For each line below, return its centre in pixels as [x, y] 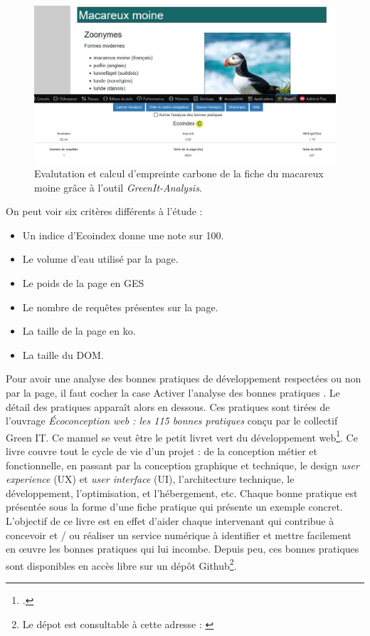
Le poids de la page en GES [83, 283]
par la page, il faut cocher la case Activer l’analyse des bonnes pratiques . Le [173, 393]
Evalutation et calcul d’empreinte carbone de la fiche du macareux [179, 173]
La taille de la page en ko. [79, 331]
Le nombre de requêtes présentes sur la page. [120, 307]
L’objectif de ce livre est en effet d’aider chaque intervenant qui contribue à [170, 521]
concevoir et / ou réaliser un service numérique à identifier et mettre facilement [179, 535]
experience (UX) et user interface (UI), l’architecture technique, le [150, 479]
